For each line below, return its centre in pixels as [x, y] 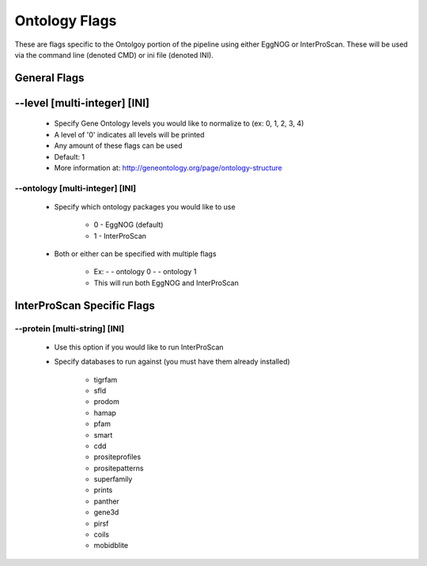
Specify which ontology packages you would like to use [145, 206]
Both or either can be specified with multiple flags [135, 254]
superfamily [113, 479]
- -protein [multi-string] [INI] [70, 328]
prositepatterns [119, 468]
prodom [107, 402]
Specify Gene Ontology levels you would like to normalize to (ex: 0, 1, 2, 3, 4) [179, 123]
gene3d [106, 512]
